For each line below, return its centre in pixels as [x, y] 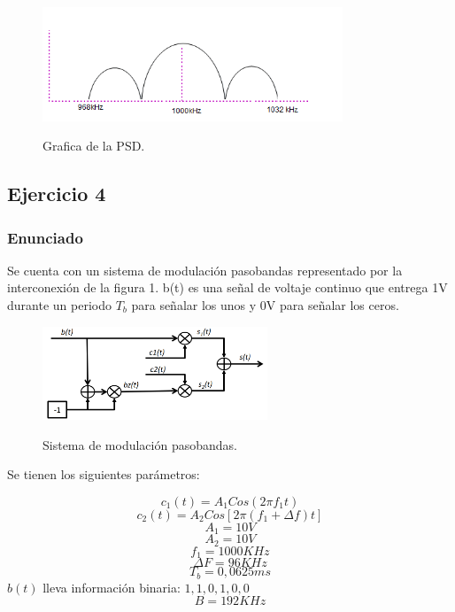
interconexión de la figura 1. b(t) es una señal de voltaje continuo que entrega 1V [227, 287]
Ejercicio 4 [57, 194]
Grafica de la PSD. [94, 146]
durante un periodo [59, 305]
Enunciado [45, 237]
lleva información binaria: [112, 587]
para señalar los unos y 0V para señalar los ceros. [265, 305]
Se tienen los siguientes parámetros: [104, 474]
